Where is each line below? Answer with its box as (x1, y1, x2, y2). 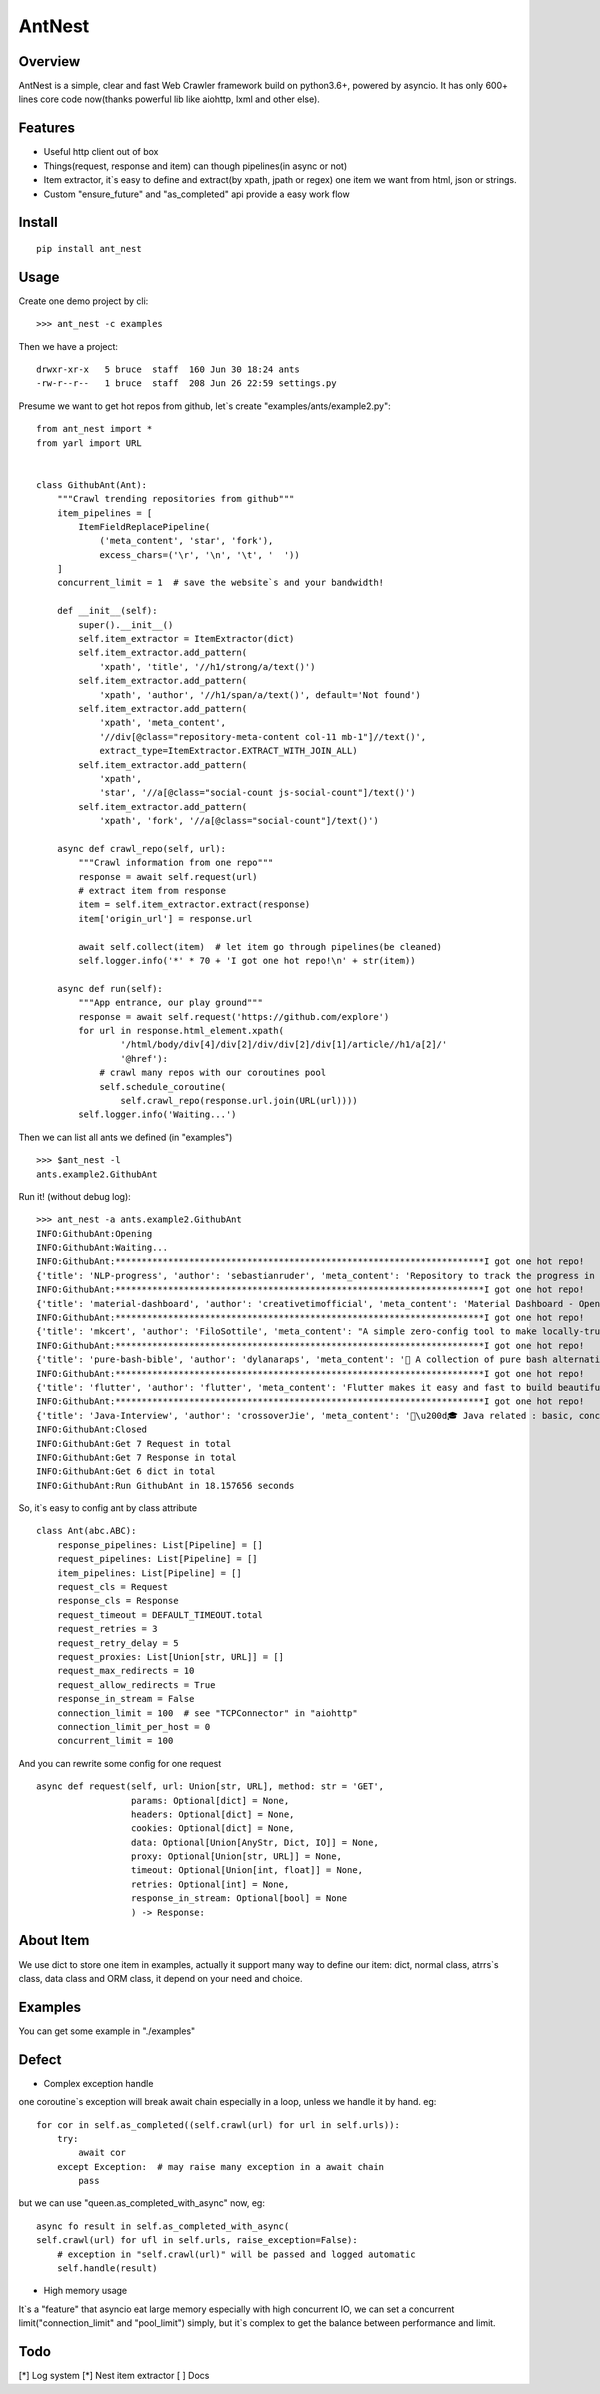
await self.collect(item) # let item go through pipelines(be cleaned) (78, 941, 443, 952)
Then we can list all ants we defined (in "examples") (18, 1131, 233, 1143)
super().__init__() (78, 619, 174, 630)
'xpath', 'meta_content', (99, 717, 227, 729)
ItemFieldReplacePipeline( (78, 521, 211, 532)
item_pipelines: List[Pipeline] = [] (56, 1567, 242, 1579)
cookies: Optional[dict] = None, (130, 1823, 295, 1834)
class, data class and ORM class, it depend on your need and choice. (18, 1972, 304, 1984)
